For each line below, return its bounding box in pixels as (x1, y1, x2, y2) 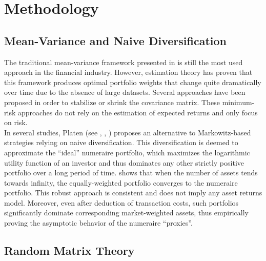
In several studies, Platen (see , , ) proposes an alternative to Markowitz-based (4, 127, 251, 137)
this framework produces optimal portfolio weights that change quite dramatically (4, 76, 261, 87)
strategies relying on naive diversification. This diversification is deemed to (4, 137, 238, 148)
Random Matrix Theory (4, 243, 135, 258)
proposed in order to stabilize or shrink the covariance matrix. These (4, 96, 220, 107)
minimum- (222, 96, 255, 107)
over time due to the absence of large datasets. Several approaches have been (4, 87, 245, 97)
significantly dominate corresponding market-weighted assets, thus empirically (4, 207, 249, 218)
